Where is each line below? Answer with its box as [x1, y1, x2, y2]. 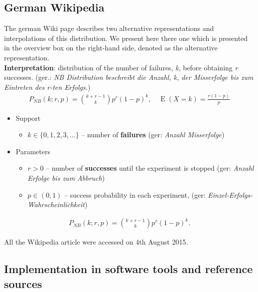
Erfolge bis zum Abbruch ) [27, 173, 105, 183]
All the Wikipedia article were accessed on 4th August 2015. [4, 237, 188, 247]
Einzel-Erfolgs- [208, 189, 253, 200]
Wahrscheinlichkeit [27, 199, 85, 210]
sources [4, 276, 42, 291]
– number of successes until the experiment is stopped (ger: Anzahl [46, 163, 254, 173]
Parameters [15, 146, 50, 156]
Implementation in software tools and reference [4, 261, 253, 277]
